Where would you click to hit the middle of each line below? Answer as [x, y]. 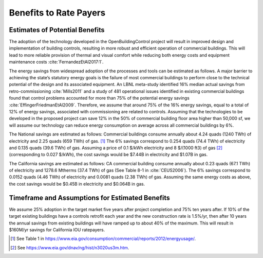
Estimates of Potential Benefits [57, 30]
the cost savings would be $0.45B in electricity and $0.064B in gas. [77, 184]
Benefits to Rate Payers [57, 13]
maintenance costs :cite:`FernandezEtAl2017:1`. [56, 62]
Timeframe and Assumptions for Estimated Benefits [90, 198]
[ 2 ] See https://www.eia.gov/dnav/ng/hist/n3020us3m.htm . [70, 247]
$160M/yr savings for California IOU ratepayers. [57, 230]
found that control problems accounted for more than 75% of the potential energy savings [99, 98]
